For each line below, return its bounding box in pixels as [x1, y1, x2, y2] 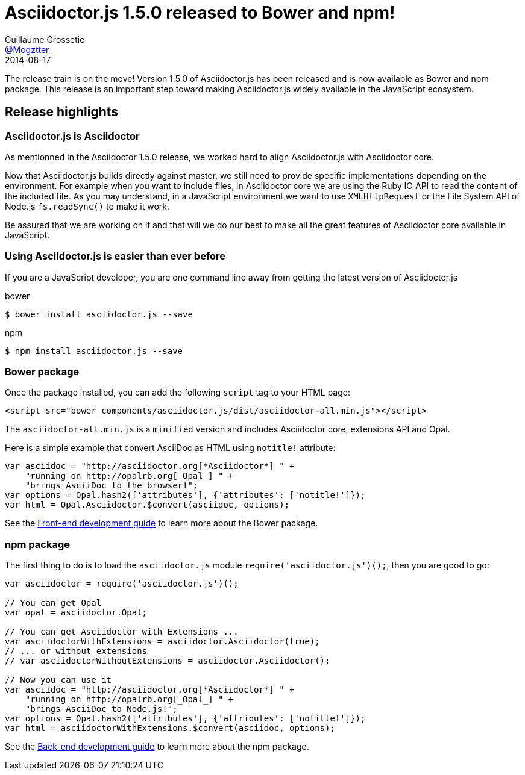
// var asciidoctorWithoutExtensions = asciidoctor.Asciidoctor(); [5, 656, 330, 666]
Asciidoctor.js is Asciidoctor [5, 129, 140, 142]
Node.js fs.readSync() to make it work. [5, 201, 170, 211]
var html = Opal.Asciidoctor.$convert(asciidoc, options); [5, 500, 290, 510]
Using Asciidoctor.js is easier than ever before [5, 250, 226, 263]
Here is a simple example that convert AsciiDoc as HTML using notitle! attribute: [5, 443, 336, 453]
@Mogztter [5, 44, 49, 55]
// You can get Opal [5, 598, 102, 608]
